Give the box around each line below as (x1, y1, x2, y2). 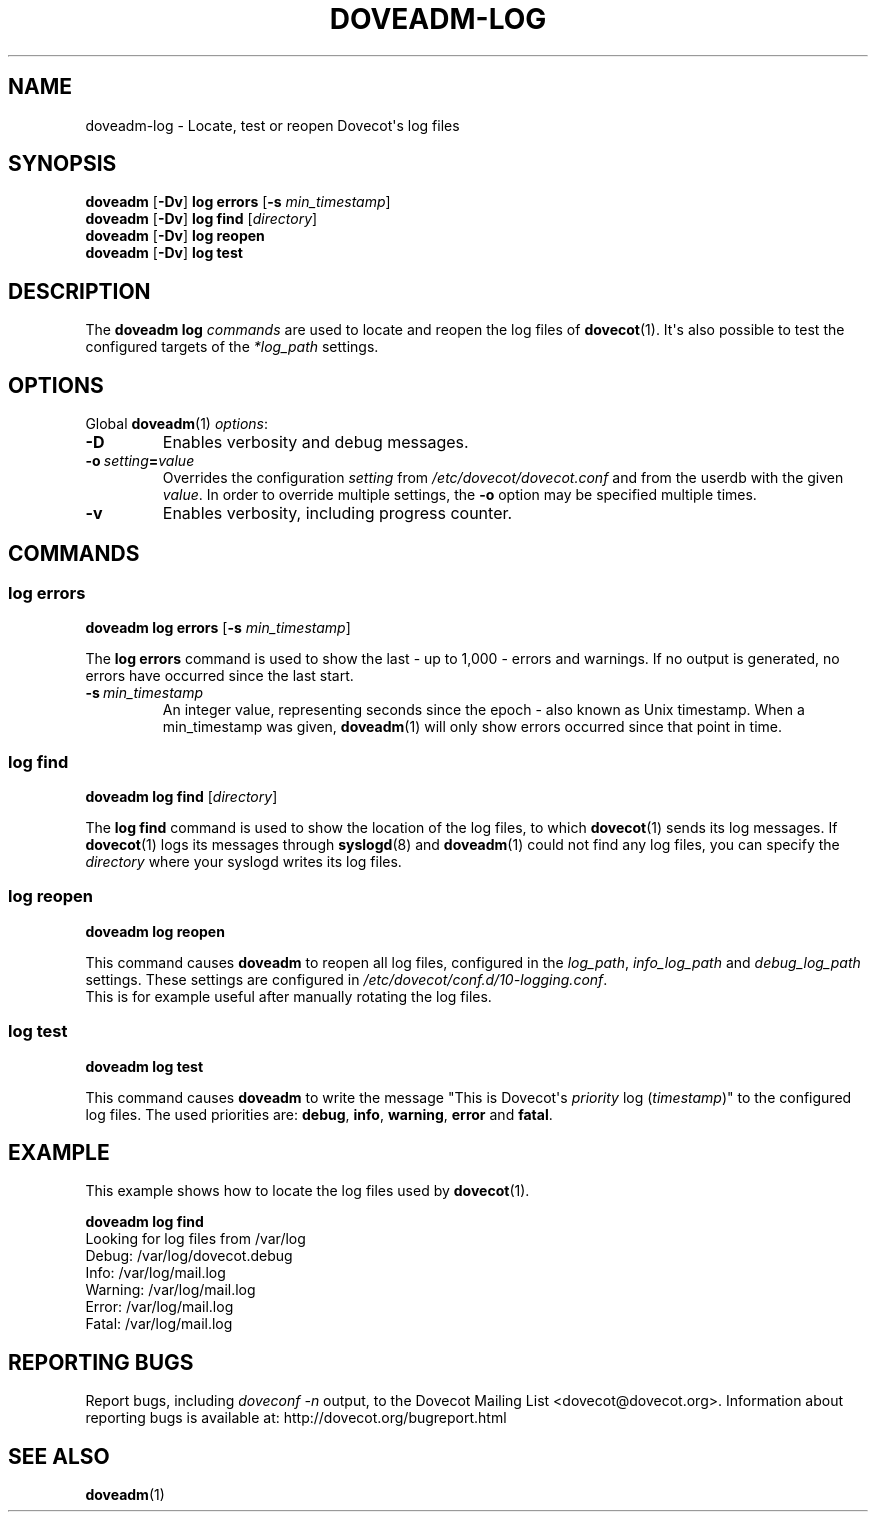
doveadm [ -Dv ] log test (85, 244, 243, 262)
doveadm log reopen (85, 922, 225, 940)
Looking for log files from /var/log (85, 1230, 306, 1248)
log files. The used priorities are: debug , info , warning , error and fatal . (85, 1105, 553, 1123)
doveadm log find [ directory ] (85, 788, 278, 806)
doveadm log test (85, 1057, 204, 1075)
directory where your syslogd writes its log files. (85, 853, 402, 871)
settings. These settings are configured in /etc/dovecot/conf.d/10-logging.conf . (85, 970, 608, 988)
